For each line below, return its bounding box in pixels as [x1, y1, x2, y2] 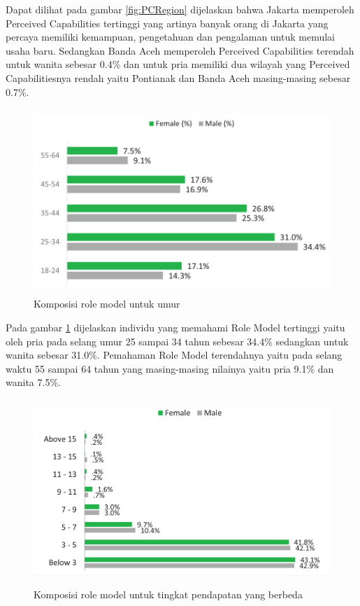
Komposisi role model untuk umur [34, 296, 180, 311]
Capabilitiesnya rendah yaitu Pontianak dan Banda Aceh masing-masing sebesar [6, 70, 351, 85]
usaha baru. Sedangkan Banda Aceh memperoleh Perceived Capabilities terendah [6, 43, 354, 57]
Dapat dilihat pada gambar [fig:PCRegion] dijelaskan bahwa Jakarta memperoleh [6, 2, 354, 16]
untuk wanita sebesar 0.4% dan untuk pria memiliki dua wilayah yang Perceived [6, 57, 350, 71]
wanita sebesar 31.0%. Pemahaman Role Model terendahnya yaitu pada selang [6, 347, 343, 362]
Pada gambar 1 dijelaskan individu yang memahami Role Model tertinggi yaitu [6, 319, 345, 334]
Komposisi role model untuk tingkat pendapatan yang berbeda [34, 587, 303, 602]
